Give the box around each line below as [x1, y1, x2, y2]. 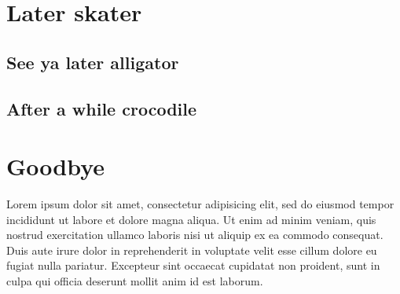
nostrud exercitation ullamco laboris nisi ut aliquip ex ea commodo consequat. [6, 226, 383, 243]
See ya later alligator [6, 50, 179, 74]
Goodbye [6, 150, 105, 182]
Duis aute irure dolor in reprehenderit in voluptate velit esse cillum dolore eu [6, 241, 377, 258]
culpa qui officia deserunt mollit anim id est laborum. [6, 273, 263, 289]
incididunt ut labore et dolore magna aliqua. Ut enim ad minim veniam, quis [6, 211, 376, 227]
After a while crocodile [6, 96, 197, 120]
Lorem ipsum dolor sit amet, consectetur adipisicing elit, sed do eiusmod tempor [6, 196, 394, 212]
